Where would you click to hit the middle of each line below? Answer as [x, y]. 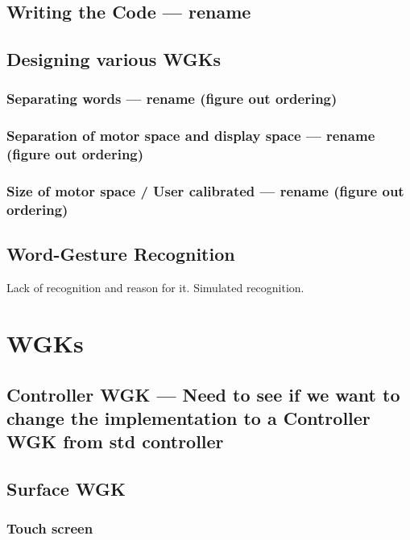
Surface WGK [66, 489]
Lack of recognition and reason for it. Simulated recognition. [155, 288]
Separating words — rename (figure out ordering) [172, 99]
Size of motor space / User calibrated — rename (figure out [205, 191]
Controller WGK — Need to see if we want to [203, 394]
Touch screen [50, 528]
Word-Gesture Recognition [121, 254]
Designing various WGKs [114, 59]
